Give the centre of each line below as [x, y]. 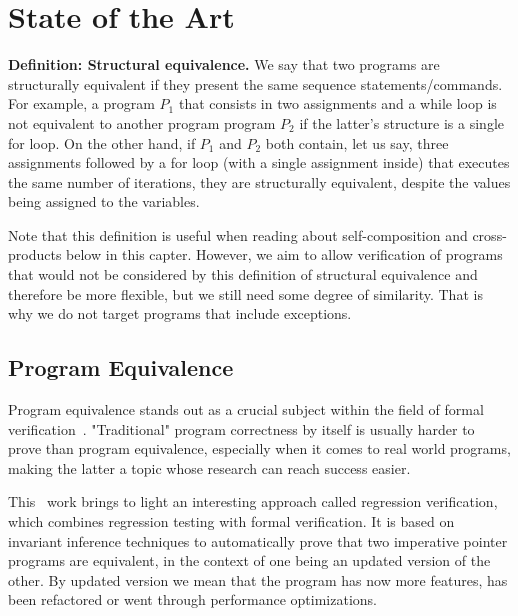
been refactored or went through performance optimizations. [192, 599]
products [35, 254]
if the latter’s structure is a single [401, 122]
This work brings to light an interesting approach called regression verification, [253, 501]
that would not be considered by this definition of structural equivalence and [243, 274]
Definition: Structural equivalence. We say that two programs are [224, 64]
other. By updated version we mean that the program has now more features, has [258, 579]
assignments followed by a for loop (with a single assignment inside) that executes [259, 162]
